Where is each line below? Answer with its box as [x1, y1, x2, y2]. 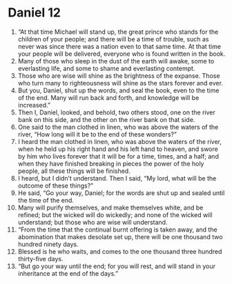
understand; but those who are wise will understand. [17, 218, 168, 226]
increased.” [17, 101, 51, 109]
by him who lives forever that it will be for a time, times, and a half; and [17, 152, 220, 160]
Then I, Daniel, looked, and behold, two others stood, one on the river [17, 108, 216, 116]
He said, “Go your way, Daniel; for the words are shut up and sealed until [17, 188, 225, 197]
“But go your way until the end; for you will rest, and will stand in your [17, 262, 216, 270]
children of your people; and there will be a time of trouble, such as [17, 34, 209, 43]
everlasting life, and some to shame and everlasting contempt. [17, 64, 195, 72]
